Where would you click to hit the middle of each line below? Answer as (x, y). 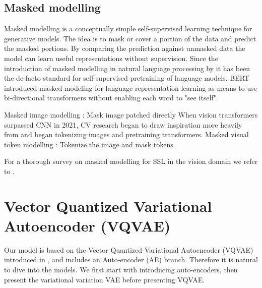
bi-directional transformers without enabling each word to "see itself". (111, 98)
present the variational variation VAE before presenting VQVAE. (105, 279)
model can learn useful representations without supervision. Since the (111, 58)
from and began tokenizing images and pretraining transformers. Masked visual (126, 134)
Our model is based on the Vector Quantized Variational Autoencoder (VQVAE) (129, 249)
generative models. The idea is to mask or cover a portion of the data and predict (130, 38)
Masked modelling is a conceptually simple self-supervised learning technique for (128, 28)
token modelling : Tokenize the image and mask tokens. (90, 144)
